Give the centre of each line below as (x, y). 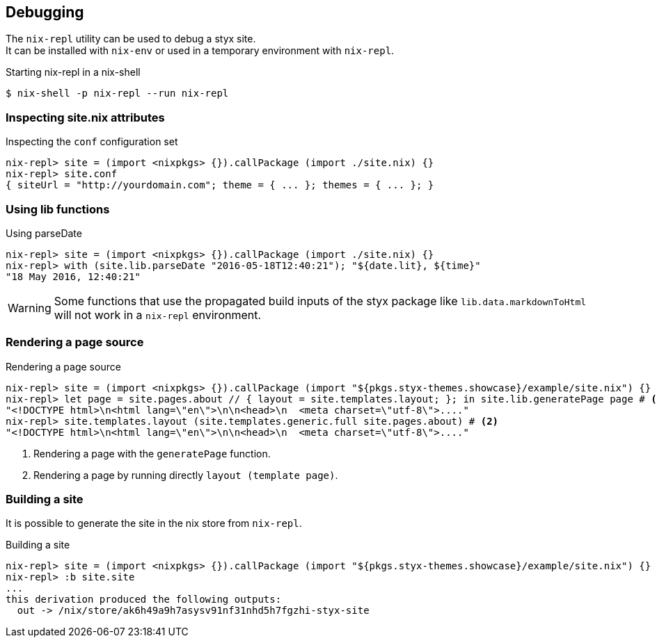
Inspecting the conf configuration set (92, 142)
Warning (30, 308)
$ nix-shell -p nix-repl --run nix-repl (117, 93)
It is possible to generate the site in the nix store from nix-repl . (154, 523)
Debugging (45, 12)
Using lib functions (58, 209)
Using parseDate (44, 233)
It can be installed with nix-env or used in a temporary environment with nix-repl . (200, 51)
